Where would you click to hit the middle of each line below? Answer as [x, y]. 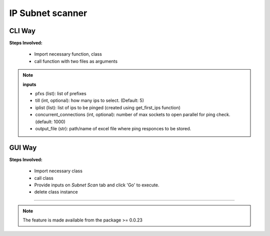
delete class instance [56, 192]
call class [44, 178]
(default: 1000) [50, 122]
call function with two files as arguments [76, 61]
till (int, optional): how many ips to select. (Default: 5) [90, 101]
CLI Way [22, 31]
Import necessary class [58, 171]
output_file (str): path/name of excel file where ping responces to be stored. [113, 128]
